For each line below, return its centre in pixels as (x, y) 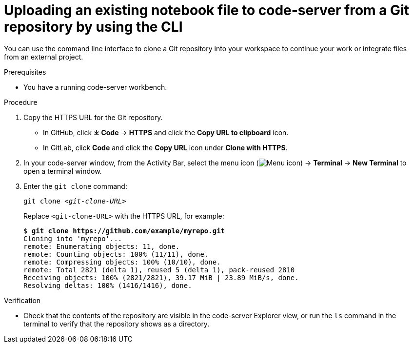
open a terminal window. (63, 171)
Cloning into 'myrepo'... (73, 238)
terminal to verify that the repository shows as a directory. (117, 324)
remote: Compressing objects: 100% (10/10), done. (122, 262)
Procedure (21, 102)
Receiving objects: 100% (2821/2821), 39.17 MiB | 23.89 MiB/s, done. (161, 277)
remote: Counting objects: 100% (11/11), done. (116, 254)
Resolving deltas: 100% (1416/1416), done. (108, 285)
